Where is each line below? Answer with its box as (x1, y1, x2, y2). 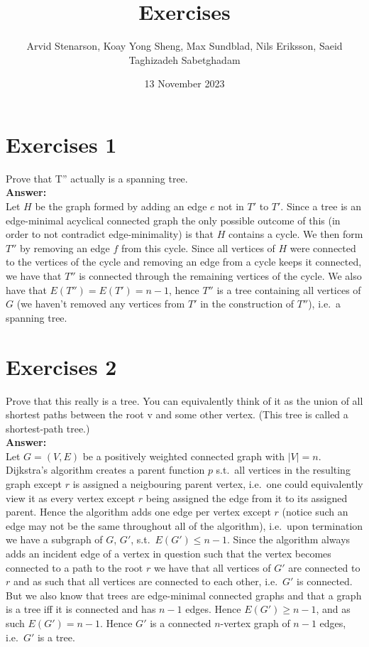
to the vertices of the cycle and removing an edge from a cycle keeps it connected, (6, 254, 362, 269)
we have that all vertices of (153, 560, 271, 575)
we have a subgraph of (6, 532, 103, 547)
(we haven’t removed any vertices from (16, 296, 185, 311)
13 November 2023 (144, 76, 225, 91)
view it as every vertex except (6, 490, 136, 505)
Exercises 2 (6, 352, 117, 381)
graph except (6, 477, 62, 491)
